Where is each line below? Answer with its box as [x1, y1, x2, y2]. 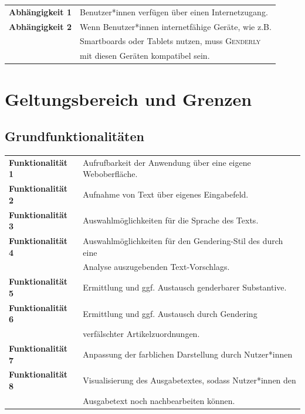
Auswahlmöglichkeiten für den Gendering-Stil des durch [83, 235, 283, 247]
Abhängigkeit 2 [9, 20, 72, 32]
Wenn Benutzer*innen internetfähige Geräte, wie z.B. [79, 20, 272, 32]
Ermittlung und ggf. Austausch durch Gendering [83, 307, 257, 319]
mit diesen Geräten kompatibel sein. [79, 49, 210, 62]
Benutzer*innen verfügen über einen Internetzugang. [79, 5, 268, 18]
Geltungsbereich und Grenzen [5, 86, 252, 111]
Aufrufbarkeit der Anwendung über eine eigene [83, 156, 251, 168]
